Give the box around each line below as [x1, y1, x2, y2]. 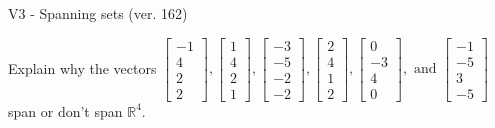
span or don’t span [8, 100, 123, 121]
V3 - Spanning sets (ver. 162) [8, 3, 188, 23]
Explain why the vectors [8, 57, 157, 78]
